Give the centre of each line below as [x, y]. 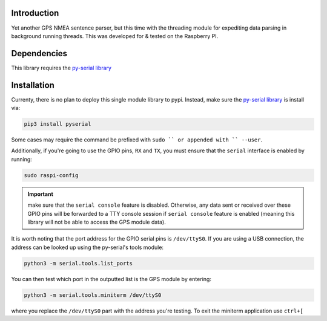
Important [41, 194]
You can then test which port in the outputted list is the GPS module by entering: [111, 279]
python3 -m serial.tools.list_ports [78, 263]
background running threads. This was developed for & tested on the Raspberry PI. [115, 36]
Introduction [35, 13]
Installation [33, 85]
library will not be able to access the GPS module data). [97, 222]
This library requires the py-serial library [61, 68]
